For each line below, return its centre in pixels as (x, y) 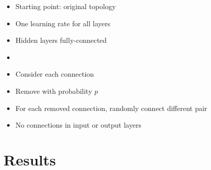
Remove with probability (54, 91)
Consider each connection (55, 74)
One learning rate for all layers (63, 23)
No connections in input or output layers (78, 125)
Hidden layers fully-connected (61, 40)
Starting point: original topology (66, 6)
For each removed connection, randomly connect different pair (111, 108)
